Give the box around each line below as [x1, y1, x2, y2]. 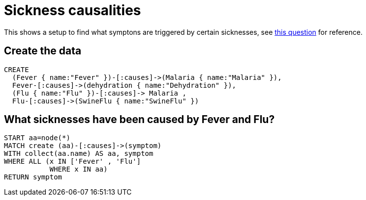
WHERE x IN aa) [49, 165, 108, 174]
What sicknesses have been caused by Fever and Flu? [4, 113, 275, 126]
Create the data [4, 45, 82, 57]
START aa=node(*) [4, 134, 70, 142]
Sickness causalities [4, 2, 141, 19]
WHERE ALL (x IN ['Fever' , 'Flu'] [4, 157, 141, 166]
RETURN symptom [4, 173, 62, 181]
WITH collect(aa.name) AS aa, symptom [4, 150, 153, 158]
